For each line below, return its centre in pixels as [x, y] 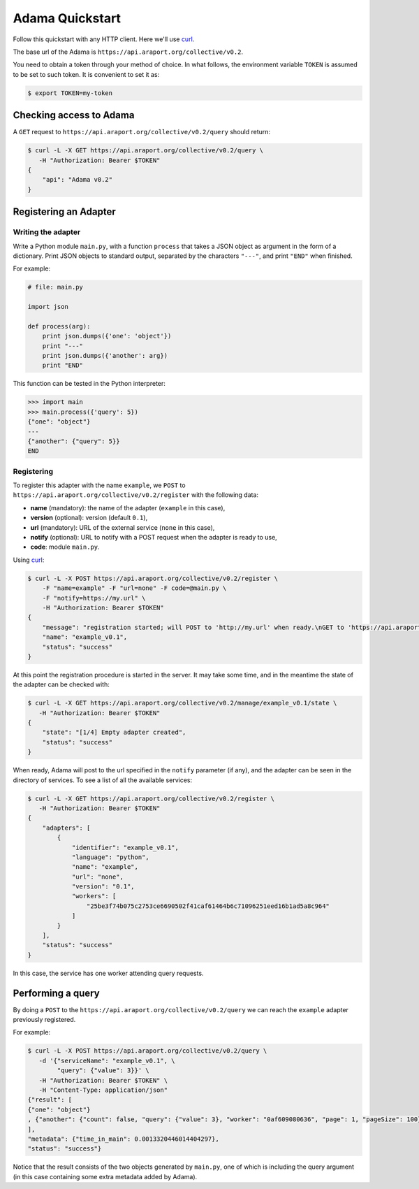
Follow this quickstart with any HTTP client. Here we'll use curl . [104, 39]
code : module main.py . [65, 547]
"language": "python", [110, 857]
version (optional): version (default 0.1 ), [89, 518]
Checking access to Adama [74, 115]
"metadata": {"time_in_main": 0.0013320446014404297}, [123, 1139]
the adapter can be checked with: [61, 684]
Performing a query [57, 993]
